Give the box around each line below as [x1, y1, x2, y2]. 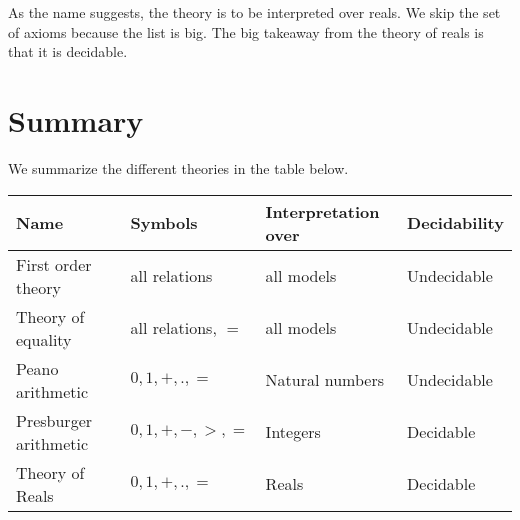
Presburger [16, 408, 93, 432]
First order [16, 252, 92, 276]
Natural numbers [265, 368, 385, 391]
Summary [8, 99, 144, 140]
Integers [265, 420, 321, 443]
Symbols [130, 211, 198, 234]
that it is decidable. [8, 41, 128, 62]
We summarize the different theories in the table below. [8, 157, 349, 178]
